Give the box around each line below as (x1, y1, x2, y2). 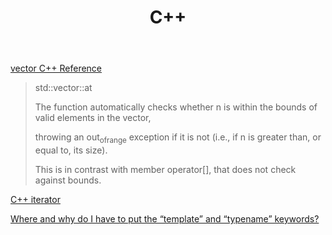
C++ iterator (10, 193, 61, 205)
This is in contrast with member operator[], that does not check (34, 163, 297, 175)
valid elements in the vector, (34, 112, 152, 124)
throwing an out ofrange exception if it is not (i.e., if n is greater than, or (34, 131, 322, 145)
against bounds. (34, 174, 102, 186)
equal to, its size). (34, 144, 108, 156)
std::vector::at (34, 82, 93, 94)
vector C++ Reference (10, 62, 103, 75)
